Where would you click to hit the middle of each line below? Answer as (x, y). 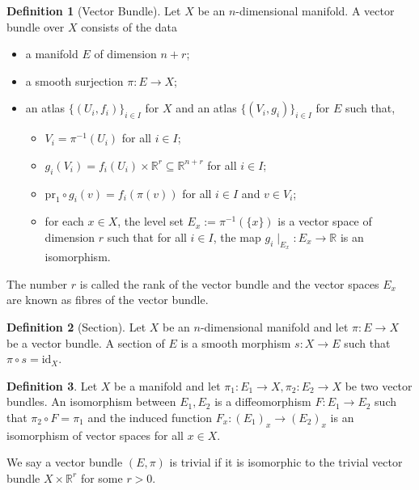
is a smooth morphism (236, 342)
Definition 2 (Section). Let (76, 326)
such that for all (147, 237)
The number (37, 283)
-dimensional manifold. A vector (315, 11)
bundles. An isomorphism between (91, 401)
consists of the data (129, 26)
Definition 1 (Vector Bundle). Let (94, 11)
